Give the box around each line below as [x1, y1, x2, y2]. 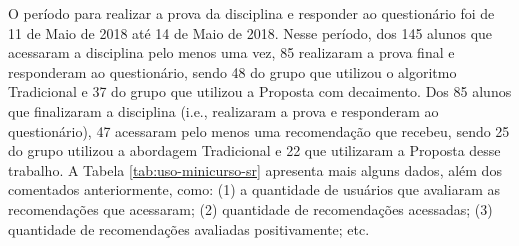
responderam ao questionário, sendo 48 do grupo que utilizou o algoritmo [8, 61, 457, 82]
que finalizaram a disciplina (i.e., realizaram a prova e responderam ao [8, 100, 439, 121]
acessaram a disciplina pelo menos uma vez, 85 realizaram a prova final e [8, 42, 455, 63]
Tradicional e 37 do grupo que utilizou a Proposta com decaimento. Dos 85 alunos [8, 81, 512, 102]
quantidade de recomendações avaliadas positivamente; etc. [8, 218, 370, 239]
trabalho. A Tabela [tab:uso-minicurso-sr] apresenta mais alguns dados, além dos [8, 159, 502, 180]
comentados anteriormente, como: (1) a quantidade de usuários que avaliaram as [8, 179, 500, 200]
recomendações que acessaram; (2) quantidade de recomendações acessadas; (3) [8, 198, 493, 219]
